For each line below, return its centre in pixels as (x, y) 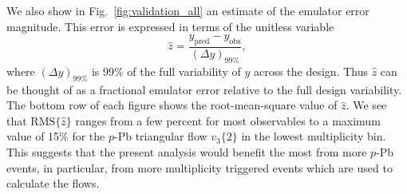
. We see (366, 105)
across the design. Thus (310, 71)
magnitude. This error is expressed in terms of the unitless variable (170, 26)
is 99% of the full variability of (166, 71)
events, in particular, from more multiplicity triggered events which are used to (200, 167)
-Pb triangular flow (161, 136)
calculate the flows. (53, 183)
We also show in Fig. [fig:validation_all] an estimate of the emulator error (188, 10)
